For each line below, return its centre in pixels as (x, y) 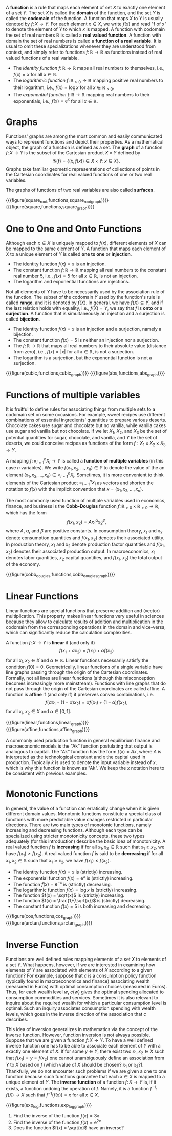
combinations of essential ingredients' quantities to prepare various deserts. (86, 420)
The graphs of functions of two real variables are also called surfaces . (80, 190)
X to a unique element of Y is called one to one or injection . (69, 254)
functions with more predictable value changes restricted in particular (79, 819)
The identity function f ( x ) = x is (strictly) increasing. (68, 872)
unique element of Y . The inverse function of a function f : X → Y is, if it (81, 1082)
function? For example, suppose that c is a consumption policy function (81, 975)
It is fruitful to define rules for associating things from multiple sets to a (81, 409)
